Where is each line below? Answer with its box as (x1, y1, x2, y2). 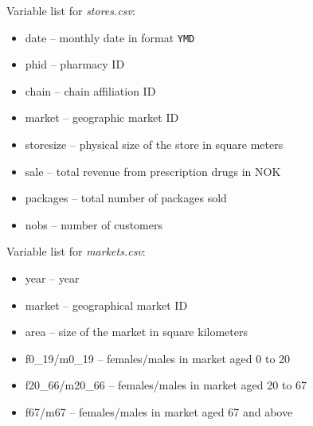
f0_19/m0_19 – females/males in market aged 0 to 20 (25, 350, 291, 366)
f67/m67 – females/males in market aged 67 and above (25, 403, 293, 420)
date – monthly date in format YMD (25, 29, 195, 45)
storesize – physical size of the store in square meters (25, 136, 284, 153)
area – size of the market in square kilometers (25, 323, 248, 340)
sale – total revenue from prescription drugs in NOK (25, 162, 281, 179)
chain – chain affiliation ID (25, 82, 156, 99)
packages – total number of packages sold (25, 190, 227, 206)
